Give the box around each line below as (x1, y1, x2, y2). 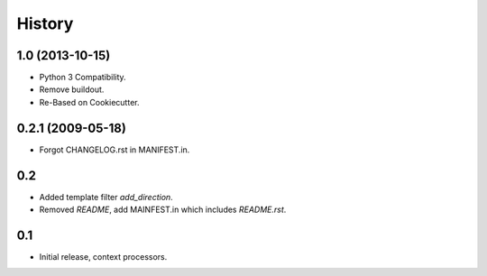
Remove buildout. (39, 84, 105, 95)
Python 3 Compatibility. (39, 72, 126, 83)
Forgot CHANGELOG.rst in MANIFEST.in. (39, 144, 190, 155)
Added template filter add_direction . (39, 191, 173, 202)
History (16, 14, 74, 33)
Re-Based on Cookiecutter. (39, 97, 140, 107)
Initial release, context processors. (39, 251, 168, 262)
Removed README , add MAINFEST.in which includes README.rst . (39, 204, 287, 216)
